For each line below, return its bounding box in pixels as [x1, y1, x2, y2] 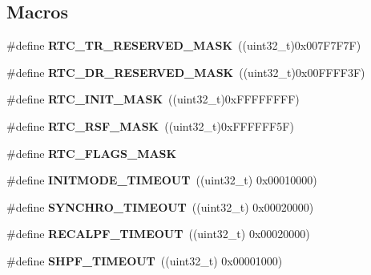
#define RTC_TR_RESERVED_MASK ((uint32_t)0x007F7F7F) [6, 37, 361, 54]
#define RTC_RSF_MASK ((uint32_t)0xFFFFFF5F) [6, 117, 294, 134]
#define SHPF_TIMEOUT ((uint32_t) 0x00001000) [6, 252, 283, 269]
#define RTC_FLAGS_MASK [6, 144, 177, 161]
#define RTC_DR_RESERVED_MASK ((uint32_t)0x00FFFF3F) [6, 63, 365, 80]
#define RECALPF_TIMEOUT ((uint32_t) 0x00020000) [6, 225, 310, 242]
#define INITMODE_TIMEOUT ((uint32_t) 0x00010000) [6, 172, 317, 188]
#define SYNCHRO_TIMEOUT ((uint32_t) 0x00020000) [6, 198, 314, 215]
